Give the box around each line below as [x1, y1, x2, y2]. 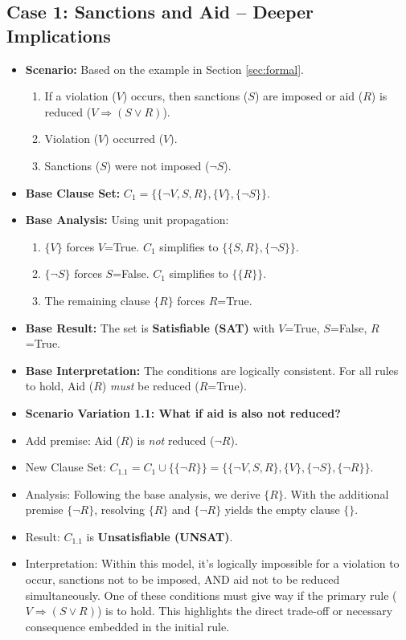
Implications [6, 22, 111, 47]
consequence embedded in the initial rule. [25, 618, 230, 634]
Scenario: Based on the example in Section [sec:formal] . [25, 60, 304, 77]
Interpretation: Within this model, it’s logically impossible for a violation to [25, 555, 400, 572]
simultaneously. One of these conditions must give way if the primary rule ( [25, 586, 397, 603]
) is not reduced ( [129, 431, 215, 448]
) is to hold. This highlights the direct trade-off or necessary [96, 602, 393, 619]
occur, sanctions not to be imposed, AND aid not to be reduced [25, 571, 340, 588]
